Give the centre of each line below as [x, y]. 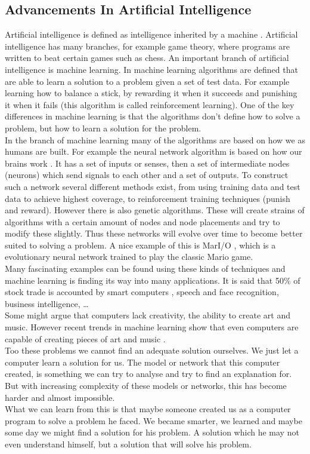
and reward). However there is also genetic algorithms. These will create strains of [155, 210]
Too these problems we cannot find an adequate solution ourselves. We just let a [152, 350]
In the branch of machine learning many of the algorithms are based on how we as [155, 139]
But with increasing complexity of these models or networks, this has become [146, 386]
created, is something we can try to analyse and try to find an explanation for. [148, 374]
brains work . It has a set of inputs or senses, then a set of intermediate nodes [147, 163]
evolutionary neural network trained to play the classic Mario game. [129, 257]
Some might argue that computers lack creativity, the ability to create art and [148, 315]
